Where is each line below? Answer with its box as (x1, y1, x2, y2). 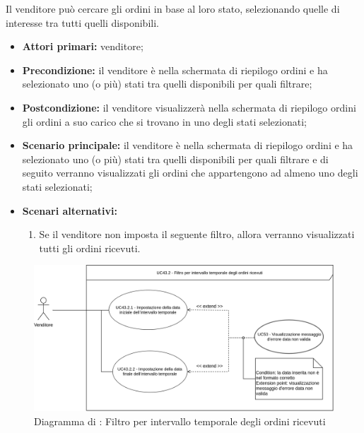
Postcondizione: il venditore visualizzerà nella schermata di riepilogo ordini (22, 100, 356, 114)
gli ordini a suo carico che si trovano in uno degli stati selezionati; (22, 114, 307, 129)
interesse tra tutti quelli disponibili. (6, 15, 159, 30)
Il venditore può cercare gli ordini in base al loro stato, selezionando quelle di (6, 1, 340, 16)
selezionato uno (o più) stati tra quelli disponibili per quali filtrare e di (22, 151, 329, 166)
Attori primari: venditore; (22, 39, 143, 54)
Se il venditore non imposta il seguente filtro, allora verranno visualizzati (39, 227, 355, 242)
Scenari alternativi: (22, 203, 118, 218)
